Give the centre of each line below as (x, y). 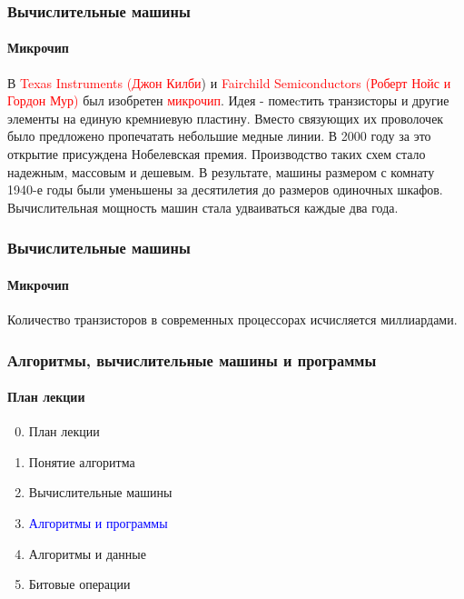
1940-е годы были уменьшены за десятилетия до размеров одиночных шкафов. (225, 190)
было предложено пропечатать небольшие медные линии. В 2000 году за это (219, 136)
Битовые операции (79, 584)
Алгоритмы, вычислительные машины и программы (192, 359)
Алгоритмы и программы (98, 523)
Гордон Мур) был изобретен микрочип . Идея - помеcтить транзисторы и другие (228, 100)
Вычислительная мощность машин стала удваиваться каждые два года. (203, 207)
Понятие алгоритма (82, 461)
